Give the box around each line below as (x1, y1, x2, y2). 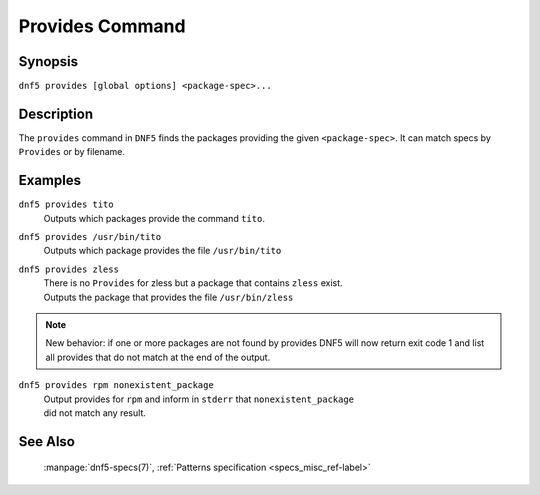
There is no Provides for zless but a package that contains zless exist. (43, 277, 344, 289)
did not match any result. (43, 406, 147, 419)
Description (18, 105, 94, 122)
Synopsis (18, 53, 79, 70)
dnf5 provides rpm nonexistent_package (18, 380, 214, 391)
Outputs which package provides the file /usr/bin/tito (43, 245, 282, 257)
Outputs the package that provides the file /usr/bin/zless (43, 291, 294, 303)
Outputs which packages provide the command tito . (43, 212, 265, 224)
